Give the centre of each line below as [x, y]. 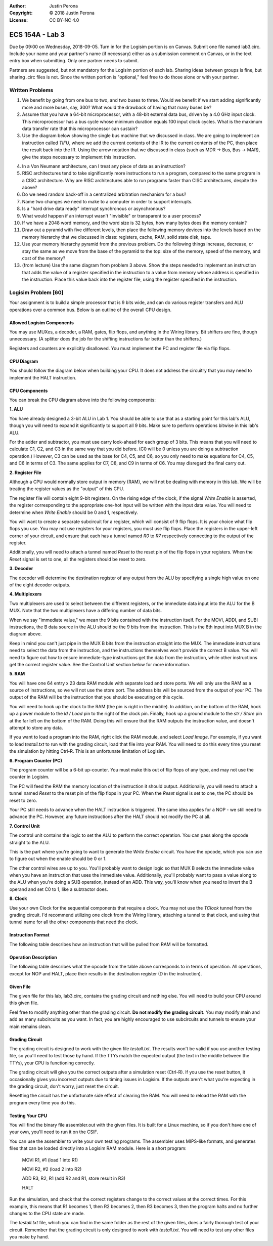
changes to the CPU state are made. [47, 1213]
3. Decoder [21, 569]
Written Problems [31, 90]
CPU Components [29, 391]
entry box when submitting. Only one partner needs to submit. [74, 61]
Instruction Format [30, 935]
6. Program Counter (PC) [36, 760]
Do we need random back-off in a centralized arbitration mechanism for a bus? [104, 194]
